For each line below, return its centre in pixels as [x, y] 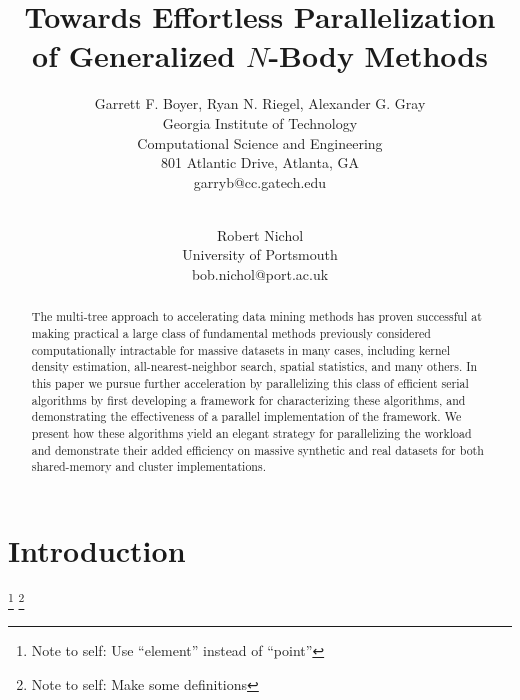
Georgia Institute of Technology [260, 122]
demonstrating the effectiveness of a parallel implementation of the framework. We [246, 416]
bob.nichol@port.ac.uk [260, 274]
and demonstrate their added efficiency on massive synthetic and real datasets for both [257, 449]
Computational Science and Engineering [260, 142]
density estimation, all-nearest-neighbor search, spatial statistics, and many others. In [254, 366]
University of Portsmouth [260, 254]
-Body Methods [378, 55]
